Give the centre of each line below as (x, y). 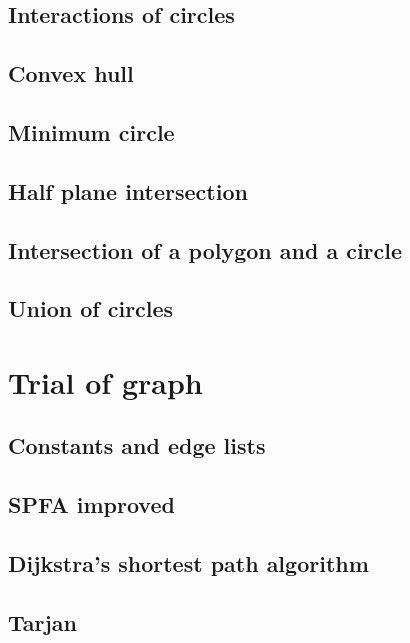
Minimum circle (91, 131)
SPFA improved (91, 504)
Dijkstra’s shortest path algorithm (188, 563)
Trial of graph (105, 381)
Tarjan (43, 621)
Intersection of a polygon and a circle (205, 249)
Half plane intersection (128, 190)
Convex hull (71, 73)
